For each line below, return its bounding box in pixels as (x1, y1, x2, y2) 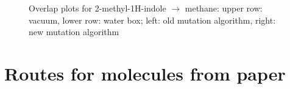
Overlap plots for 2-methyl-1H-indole (29, 2, 166, 14)
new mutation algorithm (29, 25, 119, 38)
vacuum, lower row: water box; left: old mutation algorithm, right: (29, 13, 276, 26)
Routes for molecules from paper (4, 61, 286, 85)
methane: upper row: (185, 2, 263, 14)
